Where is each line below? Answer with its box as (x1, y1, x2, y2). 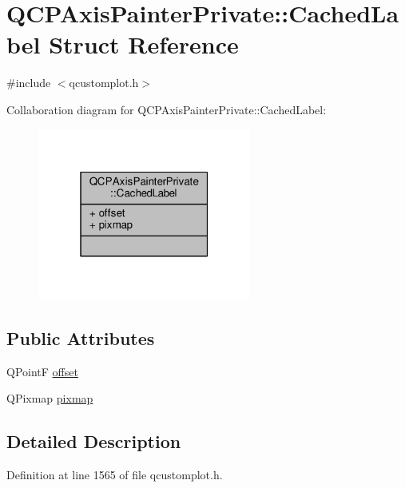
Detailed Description (6, 429, 181, 454)
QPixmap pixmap (6, 390, 93, 407)
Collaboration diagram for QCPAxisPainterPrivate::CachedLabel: (6, 101, 327, 117)
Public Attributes (6, 326, 155, 351)
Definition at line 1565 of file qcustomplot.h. (6, 466, 223, 483)
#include (6, 74, 51, 91)
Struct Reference (49, 28, 239, 61)
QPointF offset (6, 363, 78, 379)
